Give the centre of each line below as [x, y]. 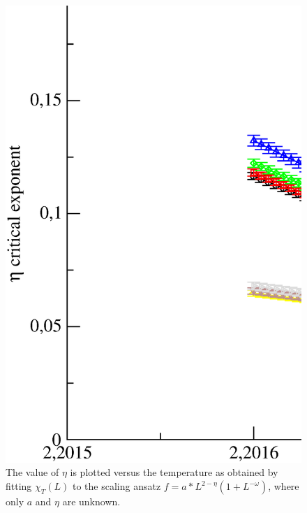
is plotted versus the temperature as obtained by [174, 472]
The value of [32, 472]
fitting [19, 486]
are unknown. [91, 501]
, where [284, 486]
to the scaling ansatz [117, 486]
